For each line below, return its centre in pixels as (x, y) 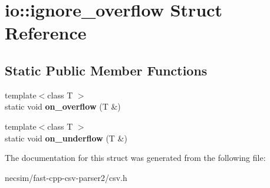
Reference (46, 33)
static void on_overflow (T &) (63, 106)
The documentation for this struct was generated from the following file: (135, 158)
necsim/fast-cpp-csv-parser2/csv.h (66, 177)
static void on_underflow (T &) (66, 138)
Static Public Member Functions (106, 70)
